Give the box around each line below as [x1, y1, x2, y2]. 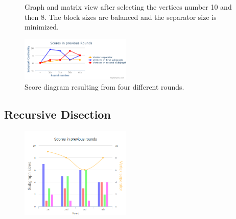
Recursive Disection [4, 106, 111, 122]
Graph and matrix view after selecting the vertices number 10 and [25, 2, 232, 12]
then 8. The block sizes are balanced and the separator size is [25, 11, 217, 22]
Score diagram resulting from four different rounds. [25, 81, 184, 92]
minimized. [25, 21, 59, 32]
